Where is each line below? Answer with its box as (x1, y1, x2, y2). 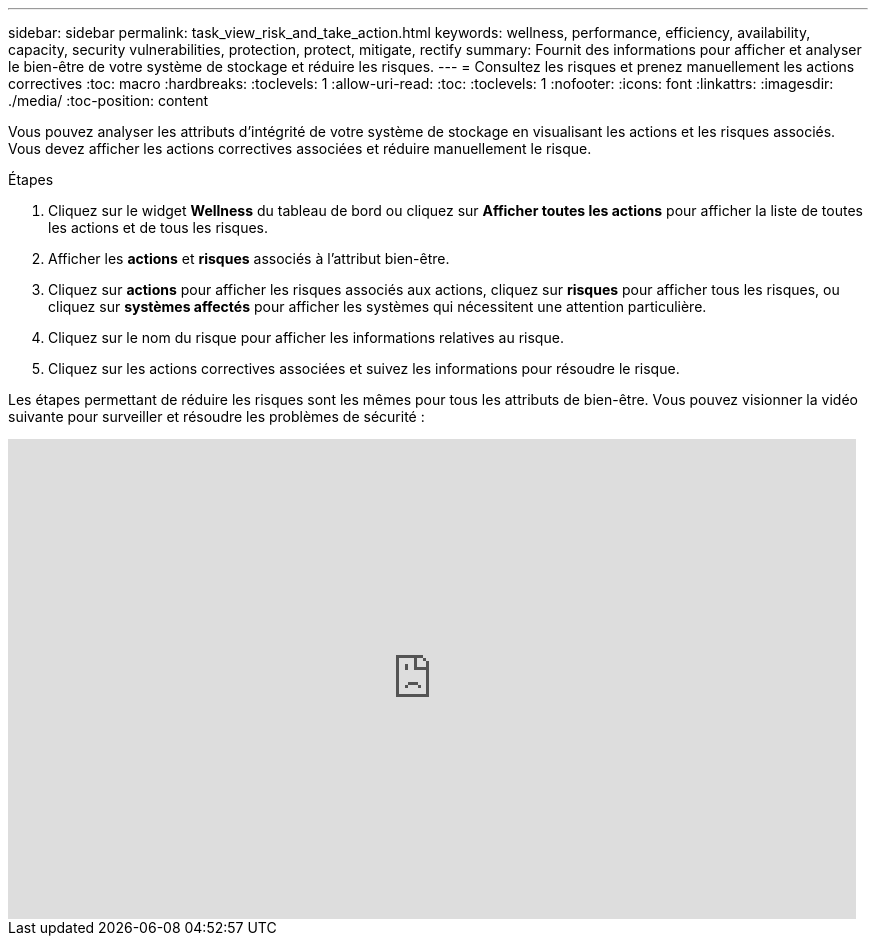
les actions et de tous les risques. (48, 219, 269, 236)
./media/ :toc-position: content (8, 92, 209, 109)
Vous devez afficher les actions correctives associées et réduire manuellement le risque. (8, 140, 592, 157)
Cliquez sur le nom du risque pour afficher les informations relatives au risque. (48, 329, 564, 346)
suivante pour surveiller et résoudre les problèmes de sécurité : (8, 408, 425, 425)
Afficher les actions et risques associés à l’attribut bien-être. (48, 250, 450, 267)
